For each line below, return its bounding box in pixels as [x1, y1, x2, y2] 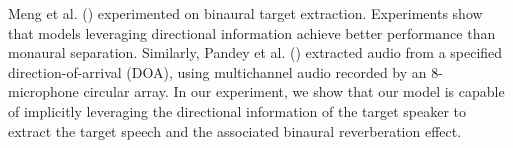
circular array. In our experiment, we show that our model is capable [83, 81, 505, 102]
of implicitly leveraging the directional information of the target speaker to [8, 100, 467, 121]
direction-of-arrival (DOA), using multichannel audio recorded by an [8, 61, 427, 82]
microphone [8, 81, 79, 102]
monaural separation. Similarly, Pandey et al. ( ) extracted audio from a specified [8, 42, 503, 63]
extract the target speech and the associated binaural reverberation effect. [8, 120, 462, 141]
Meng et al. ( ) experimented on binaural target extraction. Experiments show [8, 3, 483, 23]
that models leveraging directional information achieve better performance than [8, 22, 496, 43]
